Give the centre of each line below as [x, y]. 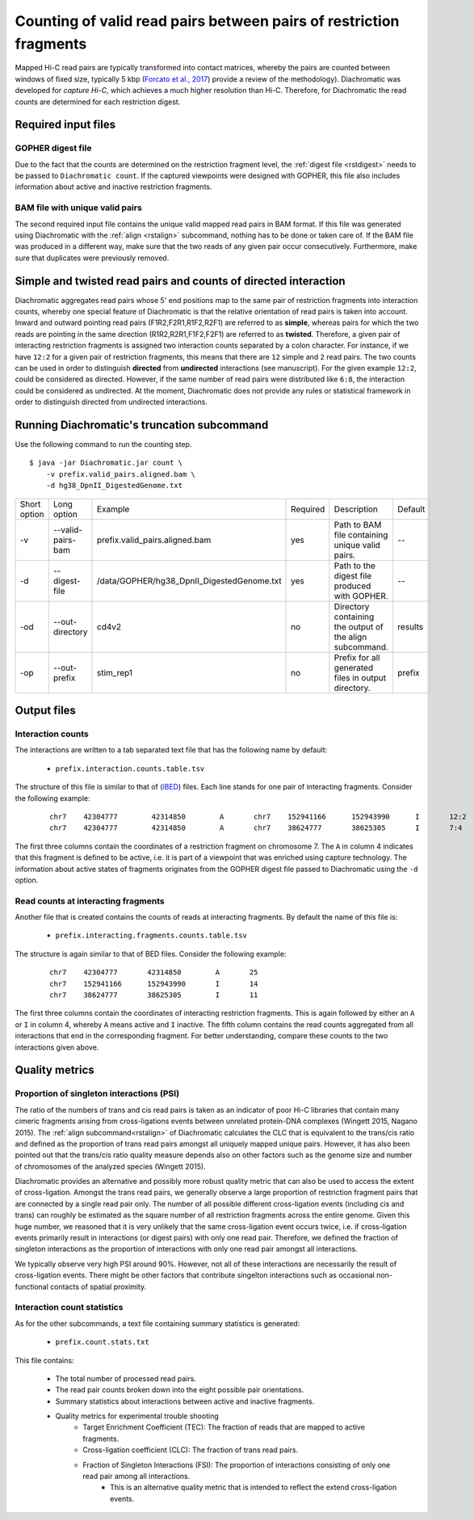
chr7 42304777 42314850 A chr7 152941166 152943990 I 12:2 [258, 817]
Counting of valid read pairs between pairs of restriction [207, 21]
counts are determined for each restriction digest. [98, 102]
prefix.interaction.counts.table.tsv [130, 768]
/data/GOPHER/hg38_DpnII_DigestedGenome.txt [189, 580]
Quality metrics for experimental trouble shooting [137, 1416]
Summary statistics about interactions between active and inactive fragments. [185, 1401]
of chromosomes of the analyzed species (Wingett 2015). [110, 1166]
